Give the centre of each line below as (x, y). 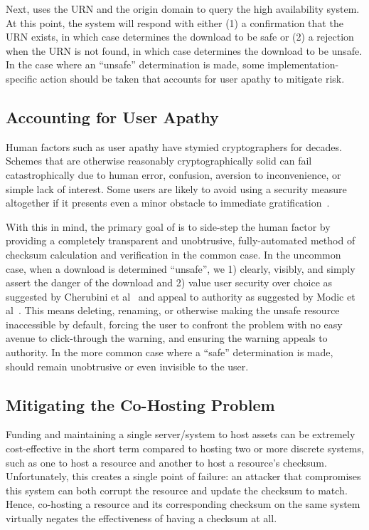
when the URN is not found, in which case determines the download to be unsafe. (184, 50)
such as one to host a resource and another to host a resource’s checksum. (166, 462)
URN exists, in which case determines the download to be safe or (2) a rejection (180, 37)
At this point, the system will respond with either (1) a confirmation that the (175, 22)
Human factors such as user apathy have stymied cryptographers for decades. (174, 146)
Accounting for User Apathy (112, 116)
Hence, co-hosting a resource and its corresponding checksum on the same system (183, 504)
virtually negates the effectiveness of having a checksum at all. (141, 518)
